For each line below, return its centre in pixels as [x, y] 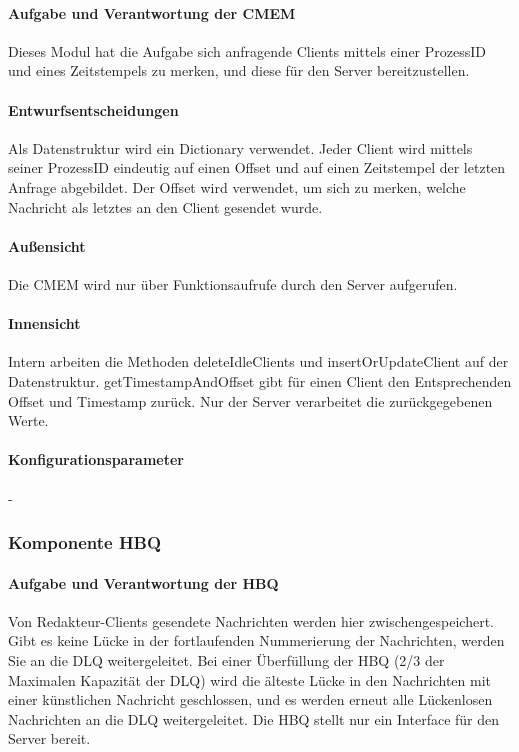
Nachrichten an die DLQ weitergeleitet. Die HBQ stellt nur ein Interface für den [254, 718]
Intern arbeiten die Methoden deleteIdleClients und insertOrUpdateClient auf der [258, 361]
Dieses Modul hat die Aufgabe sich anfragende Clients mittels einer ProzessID [247, 50]
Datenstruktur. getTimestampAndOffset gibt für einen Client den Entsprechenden [260, 380]
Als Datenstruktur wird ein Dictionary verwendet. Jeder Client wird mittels [240, 147]
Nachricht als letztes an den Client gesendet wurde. [165, 206]
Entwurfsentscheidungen [93, 109]
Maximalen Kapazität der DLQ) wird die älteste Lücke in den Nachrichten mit [249, 679]
